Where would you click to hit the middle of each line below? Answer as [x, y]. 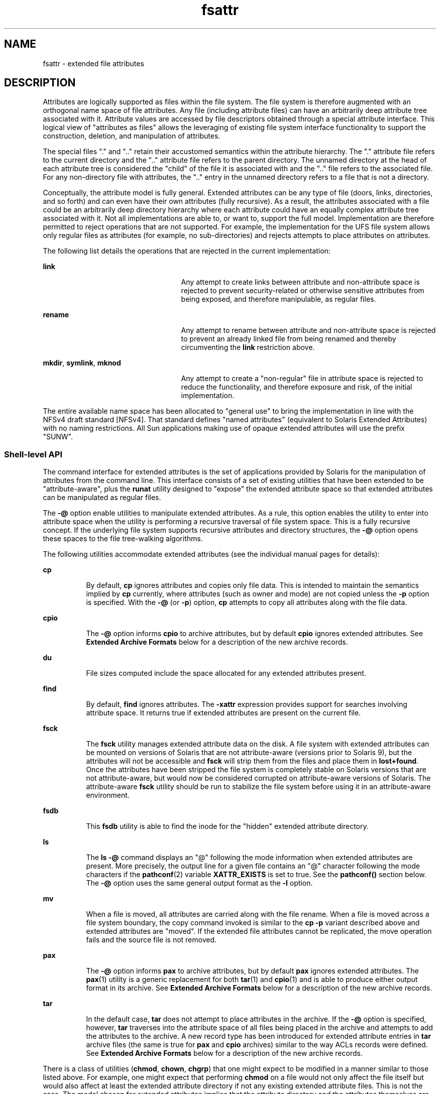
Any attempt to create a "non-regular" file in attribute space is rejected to [302, 379]
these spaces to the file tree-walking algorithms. [123, 539]
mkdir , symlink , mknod [82, 363]
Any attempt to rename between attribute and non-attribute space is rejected [308, 330]
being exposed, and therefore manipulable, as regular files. [279, 299]
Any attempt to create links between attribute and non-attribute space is [300, 282]
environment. [108, 795]
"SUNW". [58, 437]
